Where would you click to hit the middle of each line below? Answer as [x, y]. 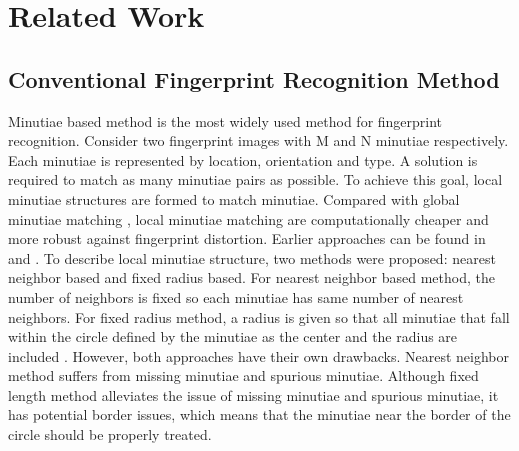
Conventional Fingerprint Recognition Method [254, 78]
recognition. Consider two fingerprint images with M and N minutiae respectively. [258, 140]
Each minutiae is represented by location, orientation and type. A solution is [243, 159]
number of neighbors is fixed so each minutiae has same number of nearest [236, 296]
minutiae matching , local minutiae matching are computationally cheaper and [248, 218]
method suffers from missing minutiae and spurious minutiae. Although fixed [243, 375]
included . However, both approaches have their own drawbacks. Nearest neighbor [258, 355]
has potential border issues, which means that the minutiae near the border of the [259, 414]
